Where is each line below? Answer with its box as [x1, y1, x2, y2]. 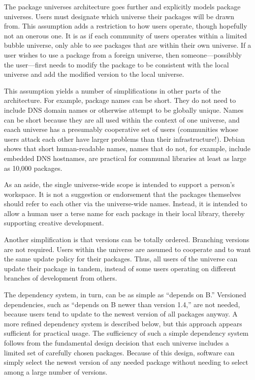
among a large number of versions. [4, 366, 108, 377]
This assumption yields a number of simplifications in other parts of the [4, 85, 221, 95]
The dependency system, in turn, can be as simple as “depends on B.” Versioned [4, 289, 246, 300]
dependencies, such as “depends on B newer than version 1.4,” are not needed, [4, 299, 240, 309]
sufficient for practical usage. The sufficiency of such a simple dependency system [4, 328, 249, 338]
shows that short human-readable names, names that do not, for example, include [4, 143, 251, 154]
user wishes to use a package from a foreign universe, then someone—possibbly [4, 49, 242, 60]
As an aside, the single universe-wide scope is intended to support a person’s [4, 179, 235, 190]
